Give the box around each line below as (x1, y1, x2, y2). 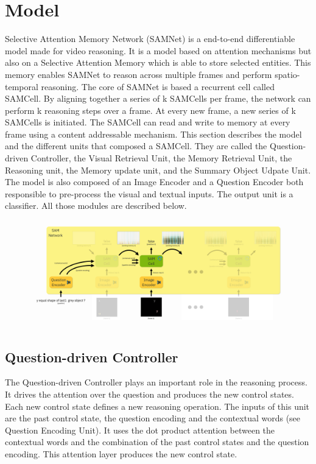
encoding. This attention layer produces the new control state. (5, 447, 237, 460)
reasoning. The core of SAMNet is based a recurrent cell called (41, 80, 275, 93)
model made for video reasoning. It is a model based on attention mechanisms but (5, 44, 312, 57)
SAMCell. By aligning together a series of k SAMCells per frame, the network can (5, 92, 311, 105)
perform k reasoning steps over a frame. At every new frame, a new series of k (5, 104, 296, 116)
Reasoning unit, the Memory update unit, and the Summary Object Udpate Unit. (5, 163, 311, 176)
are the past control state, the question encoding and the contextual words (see (5, 412, 301, 424)
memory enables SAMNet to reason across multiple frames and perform (5, 68, 272, 80)
